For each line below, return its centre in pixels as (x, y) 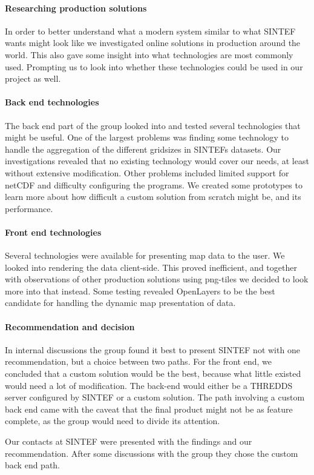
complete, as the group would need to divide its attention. (113, 421)
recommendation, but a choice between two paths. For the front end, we (138, 361)
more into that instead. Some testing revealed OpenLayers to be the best (140, 291)
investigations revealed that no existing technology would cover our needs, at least (157, 161)
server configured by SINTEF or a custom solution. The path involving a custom (155, 397)
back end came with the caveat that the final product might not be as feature (149, 409)
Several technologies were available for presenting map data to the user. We (145, 255)
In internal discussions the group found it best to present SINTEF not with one (152, 349)
